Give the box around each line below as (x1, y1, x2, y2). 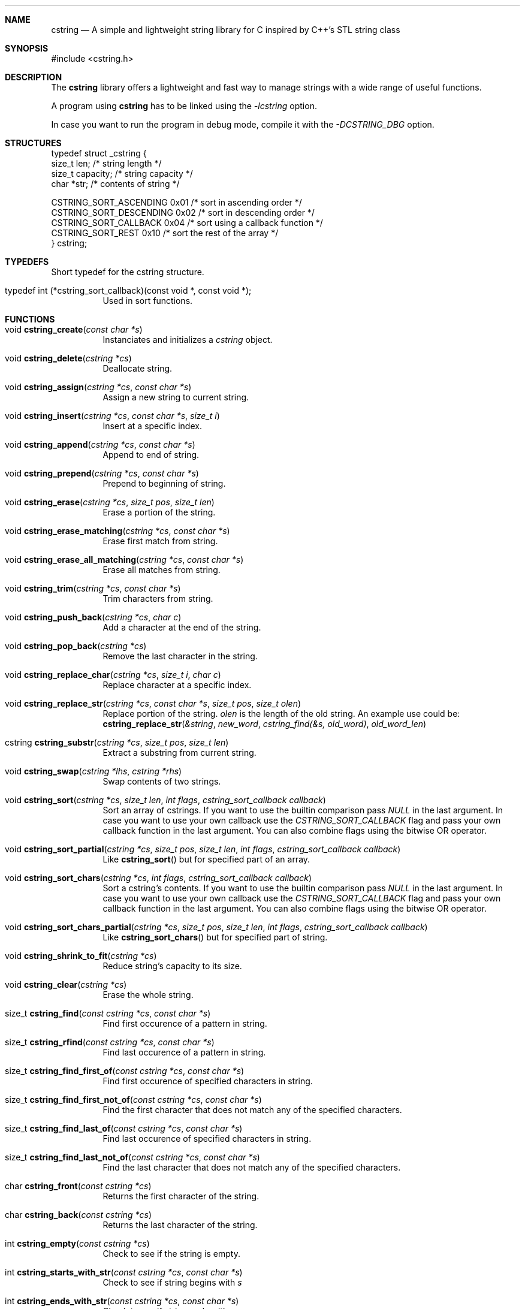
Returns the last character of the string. (102, 1220, 258, 1230)
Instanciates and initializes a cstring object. (102, 334, 273, 345)
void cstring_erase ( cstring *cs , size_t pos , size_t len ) (5, 497, 215, 507)
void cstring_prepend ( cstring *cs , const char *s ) (5, 468, 199, 478)
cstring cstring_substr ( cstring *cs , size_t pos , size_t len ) (5, 737, 229, 747)
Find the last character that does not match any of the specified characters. (102, 1162, 401, 1172)
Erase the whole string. (102, 990, 194, 1000)
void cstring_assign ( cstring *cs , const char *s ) (5, 382, 192, 392)
